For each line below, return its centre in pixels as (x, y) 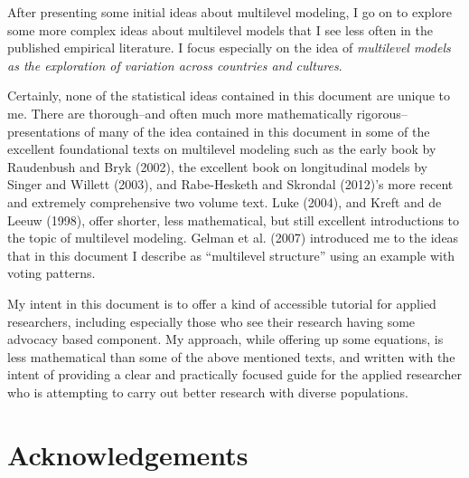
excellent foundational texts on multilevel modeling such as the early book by (222, 149)
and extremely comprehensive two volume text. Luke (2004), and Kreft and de (225, 201)
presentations (44, 131)
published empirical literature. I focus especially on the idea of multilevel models (229, 48)
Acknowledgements (128, 454)
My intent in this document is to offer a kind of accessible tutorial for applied (222, 303)
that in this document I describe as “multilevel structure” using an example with (231, 255)
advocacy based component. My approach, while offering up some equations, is (225, 339)
